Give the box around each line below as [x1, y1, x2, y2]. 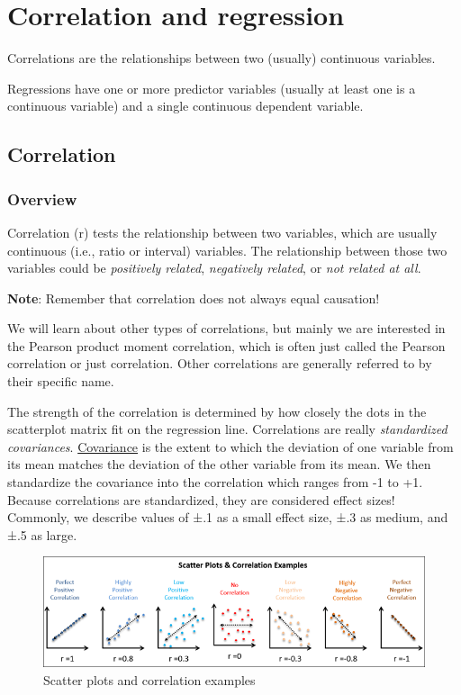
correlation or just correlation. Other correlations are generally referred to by [7, 354, 432, 373]
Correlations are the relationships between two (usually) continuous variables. [7, 49, 436, 68]
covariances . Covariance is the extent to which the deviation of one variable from [7, 437, 454, 456]
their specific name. [7, 372, 114, 391]
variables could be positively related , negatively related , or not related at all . [7, 258, 421, 277]
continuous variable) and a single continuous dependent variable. [7, 96, 364, 115]
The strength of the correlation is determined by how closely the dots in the [7, 402, 427, 420]
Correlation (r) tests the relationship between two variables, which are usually [7, 222, 438, 241]
